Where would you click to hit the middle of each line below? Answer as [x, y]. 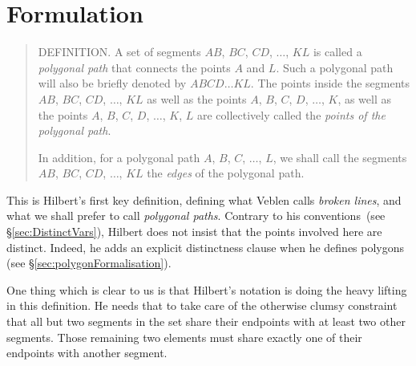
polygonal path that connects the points [134, 67]
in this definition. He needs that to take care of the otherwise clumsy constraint [202, 305]
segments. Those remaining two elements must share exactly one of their [184, 337]
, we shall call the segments [340, 157]
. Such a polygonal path [335, 67]
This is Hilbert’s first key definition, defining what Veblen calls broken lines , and [204, 199]
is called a [337, 52]
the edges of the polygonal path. [226, 173]
